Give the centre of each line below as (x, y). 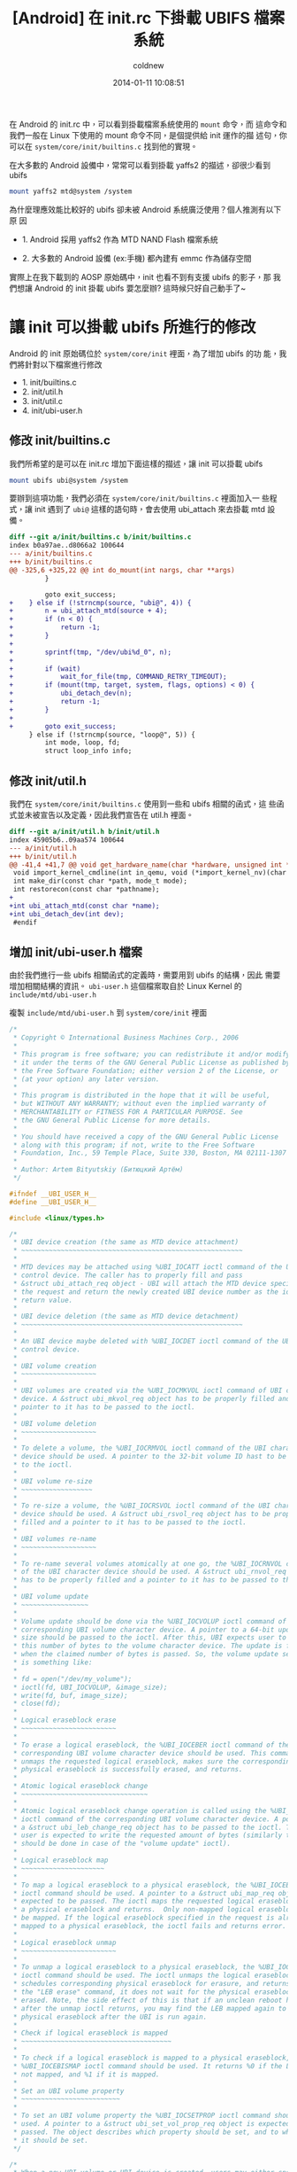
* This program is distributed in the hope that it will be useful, (142, 1095)
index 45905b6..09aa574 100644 (67, 840)
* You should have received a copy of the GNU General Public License (145, 1137)
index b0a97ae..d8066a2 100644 (67, 546)
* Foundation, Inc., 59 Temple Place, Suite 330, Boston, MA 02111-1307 (150, 1153)
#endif (25, 923)
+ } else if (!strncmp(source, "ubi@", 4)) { (100, 603)
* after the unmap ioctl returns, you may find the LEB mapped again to (150, 2008)
